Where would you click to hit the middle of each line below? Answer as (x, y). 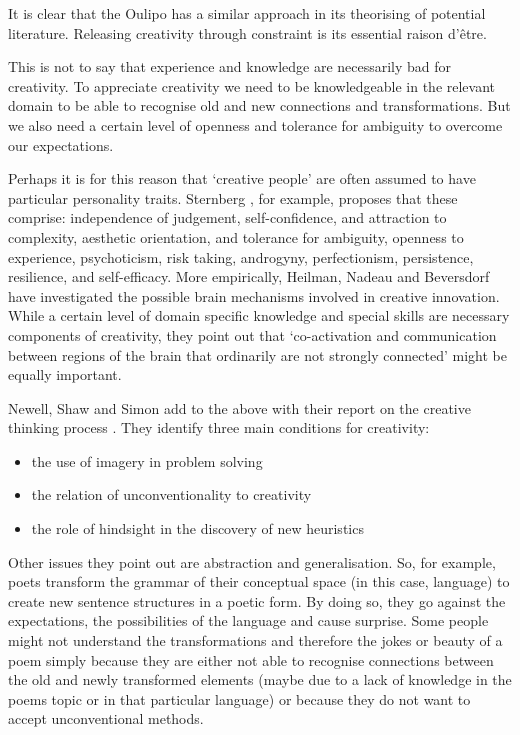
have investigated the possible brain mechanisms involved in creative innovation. (254, 295)
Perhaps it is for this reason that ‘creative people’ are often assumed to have (242, 178)
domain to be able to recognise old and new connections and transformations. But (259, 105)
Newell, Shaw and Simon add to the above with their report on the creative (239, 407)
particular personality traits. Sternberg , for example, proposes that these (233, 197)
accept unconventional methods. (106, 718)
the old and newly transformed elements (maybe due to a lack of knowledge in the (260, 679)
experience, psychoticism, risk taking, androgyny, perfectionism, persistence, (241, 256)
